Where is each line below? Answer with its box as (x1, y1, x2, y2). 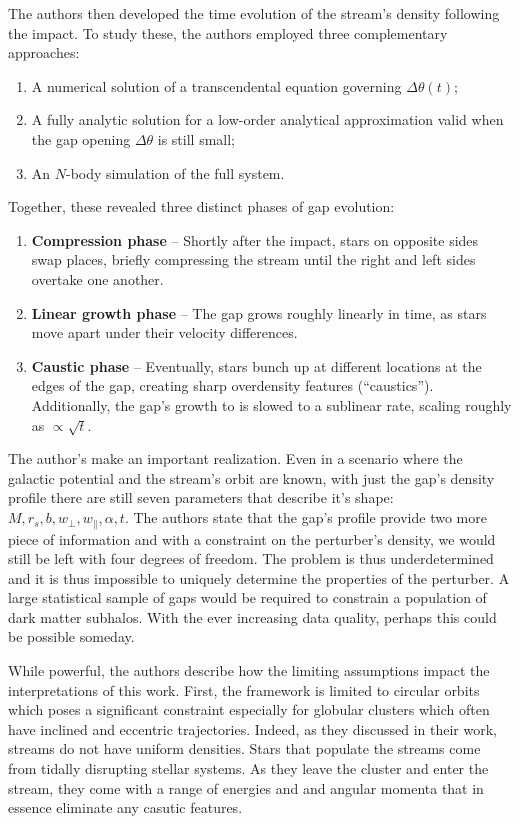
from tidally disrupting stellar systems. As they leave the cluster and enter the (8, 758, 489, 779)
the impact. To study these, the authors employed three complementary (8, 22, 448, 43)
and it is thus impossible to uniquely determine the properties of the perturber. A (8, 567, 510, 588)
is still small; (157, 128, 236, 149)
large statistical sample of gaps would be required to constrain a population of (8, 587, 487, 608)
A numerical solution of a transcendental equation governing (31, 75, 402, 96)
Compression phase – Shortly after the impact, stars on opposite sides (31, 229, 479, 250)
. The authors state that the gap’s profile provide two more (124, 507, 487, 528)
